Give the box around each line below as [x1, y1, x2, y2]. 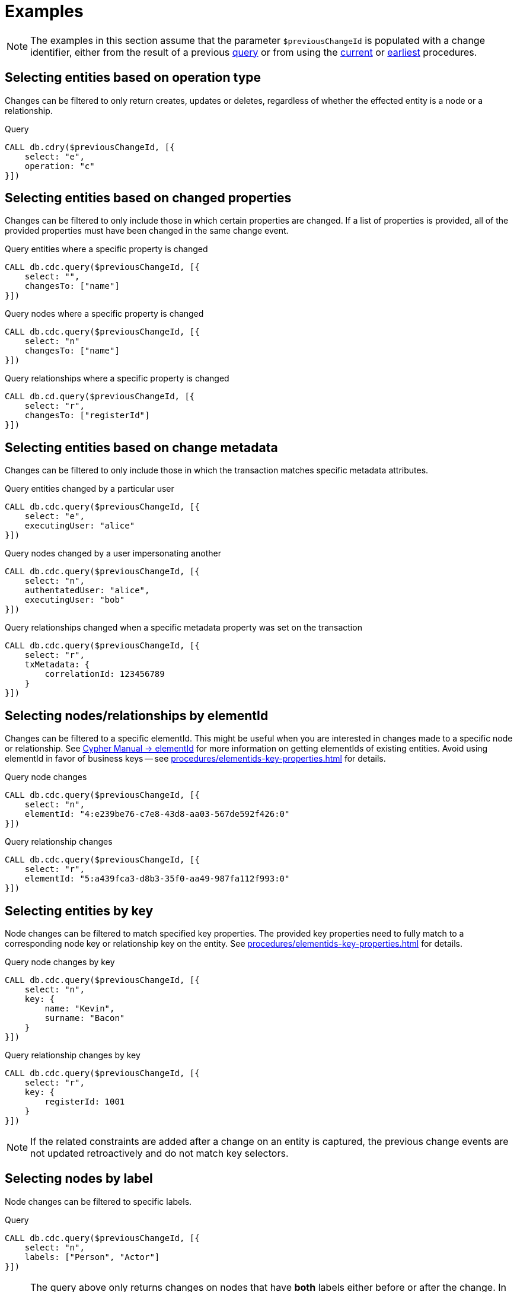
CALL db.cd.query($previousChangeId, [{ [5, 392, 195, 402]
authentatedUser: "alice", [24, 585, 150, 596]
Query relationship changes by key [5, 1049, 141, 1060]
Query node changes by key [5, 956, 115, 967]
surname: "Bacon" [44, 1013, 125, 1023]
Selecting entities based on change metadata [5, 440, 278, 455]
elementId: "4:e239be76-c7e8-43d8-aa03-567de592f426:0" [24, 809, 290, 819]
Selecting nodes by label [5, 1171, 153, 1186]
